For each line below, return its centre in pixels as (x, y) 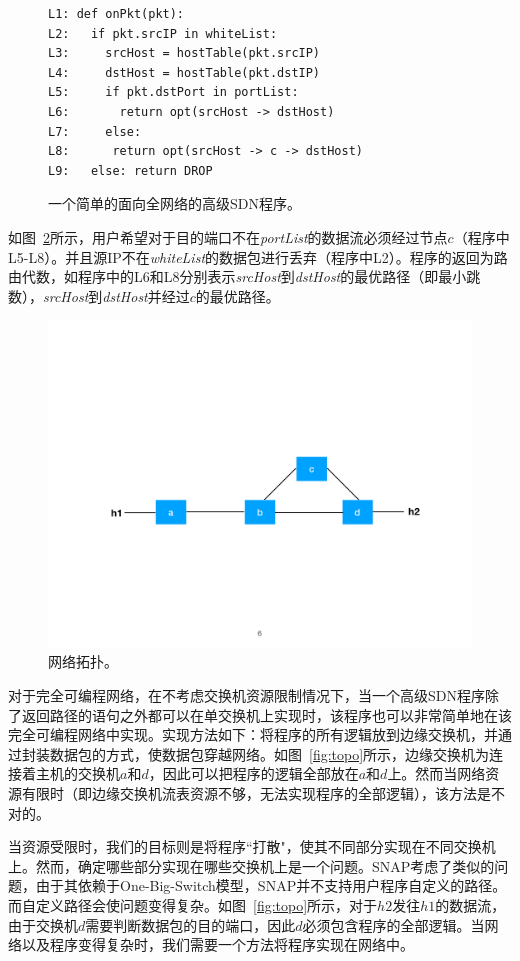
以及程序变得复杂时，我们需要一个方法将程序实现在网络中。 (217, 944)
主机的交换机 (77, 773)
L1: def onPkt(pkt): (116, 14)
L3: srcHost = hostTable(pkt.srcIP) (184, 53)
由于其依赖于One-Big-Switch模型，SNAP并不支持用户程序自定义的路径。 (271, 885)
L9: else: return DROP (130, 170)
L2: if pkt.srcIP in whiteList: (163, 33)
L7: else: (95, 131)
